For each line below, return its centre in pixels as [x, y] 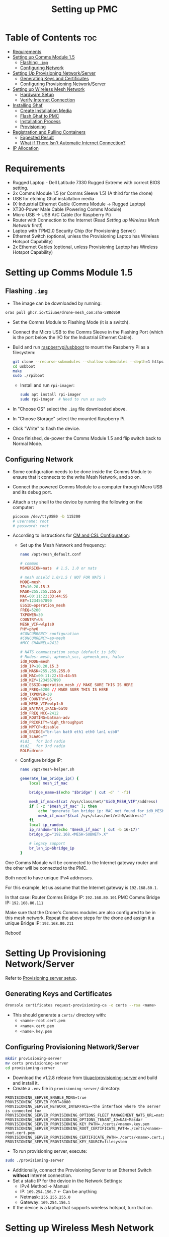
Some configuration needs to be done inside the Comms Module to [82, 471]
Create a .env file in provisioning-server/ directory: [66, 1088]
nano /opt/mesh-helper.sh [47, 770]
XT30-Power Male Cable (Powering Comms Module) [67, 209]
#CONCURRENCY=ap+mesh [43, 638]
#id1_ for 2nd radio [43, 741]
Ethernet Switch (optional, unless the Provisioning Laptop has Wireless [86, 236]
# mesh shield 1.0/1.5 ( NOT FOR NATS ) [63, 578]
